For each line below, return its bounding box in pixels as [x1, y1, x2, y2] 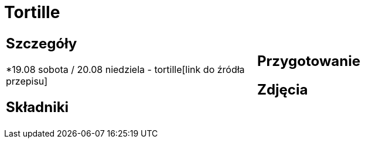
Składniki [6, 98, 69, 116]
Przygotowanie [257, 52, 360, 69]
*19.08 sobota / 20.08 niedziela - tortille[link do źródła [6, 63, 245, 75]
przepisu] [6, 75, 48, 87]
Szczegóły [6, 34, 77, 52]
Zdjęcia [257, 81, 308, 98]
